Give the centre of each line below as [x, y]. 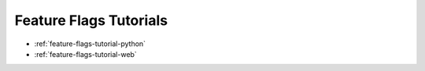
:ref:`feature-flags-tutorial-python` [90, 44]
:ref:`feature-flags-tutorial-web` [85, 54]
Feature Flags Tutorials [91, 20]
